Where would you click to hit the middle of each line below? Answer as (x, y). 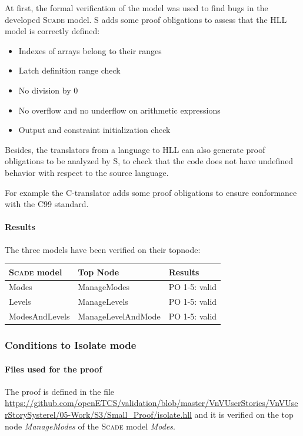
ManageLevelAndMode (119, 316)
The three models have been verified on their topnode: (103, 249)
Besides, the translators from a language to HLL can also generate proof (135, 149)
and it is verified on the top (244, 415)
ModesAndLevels (39, 316)
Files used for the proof (54, 369)
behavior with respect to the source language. (87, 172)
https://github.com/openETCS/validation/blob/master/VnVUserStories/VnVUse (151, 403)
